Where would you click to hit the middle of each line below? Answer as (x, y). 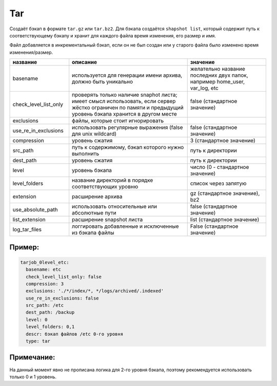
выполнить (86, 154)
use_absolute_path (35, 210)
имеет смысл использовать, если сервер (124, 101)
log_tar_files (27, 229)
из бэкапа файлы (93, 233)
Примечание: (32, 358)
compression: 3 (45, 284)
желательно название (218, 69)
